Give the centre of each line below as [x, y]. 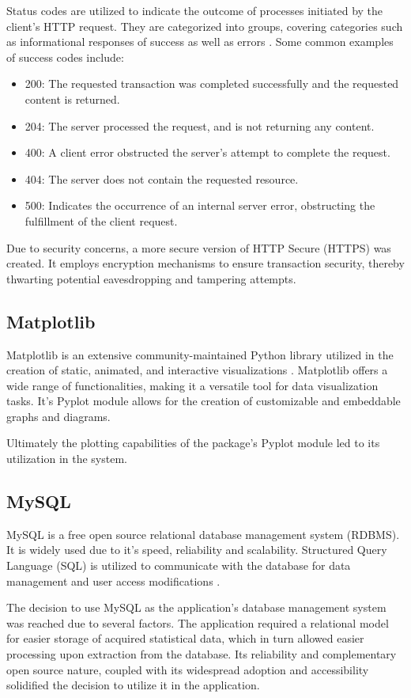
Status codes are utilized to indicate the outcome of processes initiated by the [195, 10]
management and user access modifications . [113, 580]
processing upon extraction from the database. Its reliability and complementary [202, 654]
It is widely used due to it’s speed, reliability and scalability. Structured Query [197, 550]
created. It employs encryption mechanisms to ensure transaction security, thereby [205, 263]
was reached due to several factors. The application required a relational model [198, 622]
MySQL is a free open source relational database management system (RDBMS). [203, 534]
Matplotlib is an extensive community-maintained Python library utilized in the [200, 354]
